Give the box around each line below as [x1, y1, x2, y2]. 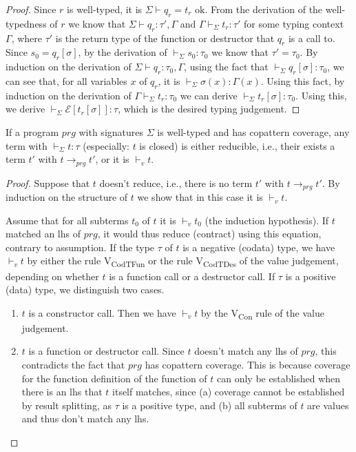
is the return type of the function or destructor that [55, 30, 275, 45]
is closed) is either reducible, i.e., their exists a [139, 138, 335, 153]
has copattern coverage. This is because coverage [145, 357, 350, 372]
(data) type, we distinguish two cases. [6, 282, 165, 297]
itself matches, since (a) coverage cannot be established [112, 384, 345, 399]
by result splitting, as [21, 397, 112, 412]
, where [11, 30, 42, 45]
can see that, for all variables [6, 73, 127, 88]
